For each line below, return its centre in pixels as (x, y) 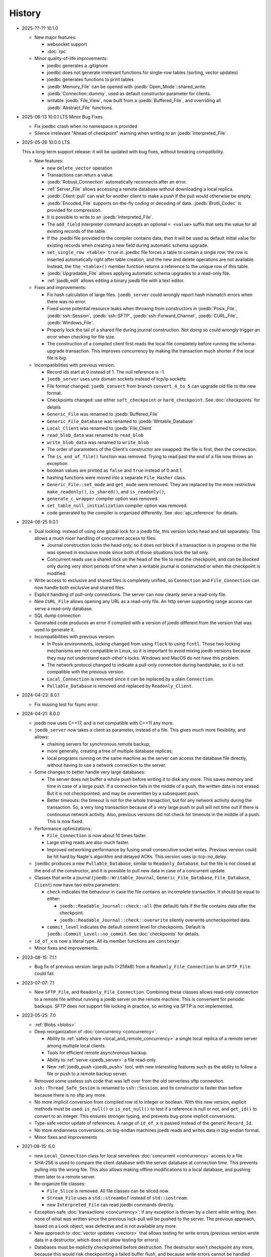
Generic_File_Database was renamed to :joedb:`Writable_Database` (121, 421)
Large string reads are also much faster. (88, 843)
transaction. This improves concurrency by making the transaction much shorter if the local (160, 351)
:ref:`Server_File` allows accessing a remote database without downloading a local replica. (140, 189)
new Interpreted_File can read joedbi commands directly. (111, 1205)
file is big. (57, 358)
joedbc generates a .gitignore (77, 65)
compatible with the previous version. (86, 672)
